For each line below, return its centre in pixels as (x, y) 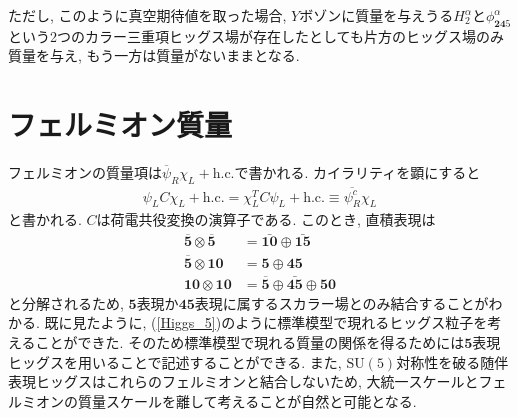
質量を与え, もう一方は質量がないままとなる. (154, 55)
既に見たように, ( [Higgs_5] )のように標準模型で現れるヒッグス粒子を (266, 322)
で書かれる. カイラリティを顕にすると (357, 172)
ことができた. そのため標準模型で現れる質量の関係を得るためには (250, 341)
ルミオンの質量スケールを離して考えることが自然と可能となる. (212, 400)
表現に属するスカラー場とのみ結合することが (341, 302)
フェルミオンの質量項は (85, 172)
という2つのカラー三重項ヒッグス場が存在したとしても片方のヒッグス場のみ (256, 35)
